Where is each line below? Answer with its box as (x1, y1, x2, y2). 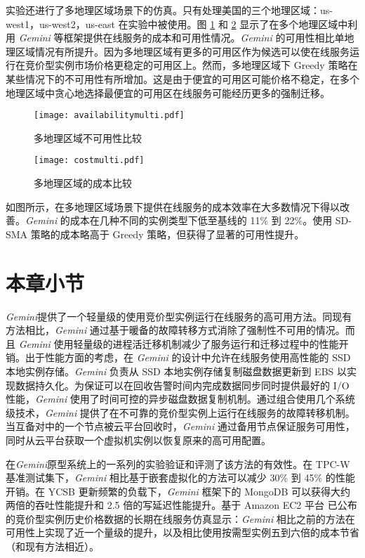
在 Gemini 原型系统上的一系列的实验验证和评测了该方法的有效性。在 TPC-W (6, 456, 350, 471)
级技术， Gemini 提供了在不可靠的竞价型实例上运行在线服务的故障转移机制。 (6, 405, 355, 420)
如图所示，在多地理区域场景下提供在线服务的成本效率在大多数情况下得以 (6, 199, 340, 214)
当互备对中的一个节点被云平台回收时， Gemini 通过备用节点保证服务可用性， (6, 419, 355, 434)
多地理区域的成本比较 (34, 176, 132, 190)
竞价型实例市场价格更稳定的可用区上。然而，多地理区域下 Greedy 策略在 (25, 58, 358, 72)
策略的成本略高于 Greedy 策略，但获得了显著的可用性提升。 (30, 226, 305, 241)
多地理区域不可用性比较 (34, 130, 142, 145)
